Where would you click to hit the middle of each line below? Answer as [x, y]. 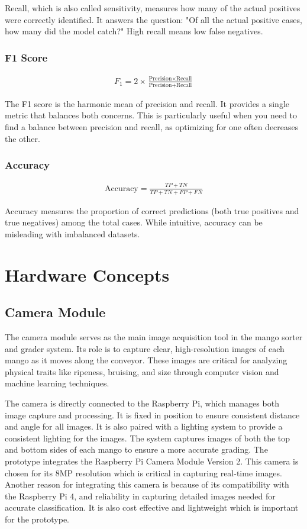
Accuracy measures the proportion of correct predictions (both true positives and [152, 210]
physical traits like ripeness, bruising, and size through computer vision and [142, 371]
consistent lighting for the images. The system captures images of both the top [148, 438]
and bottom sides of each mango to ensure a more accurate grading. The [136, 449]
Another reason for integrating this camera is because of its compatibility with [147, 484]
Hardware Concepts [87, 274]
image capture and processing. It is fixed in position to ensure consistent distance [152, 415]
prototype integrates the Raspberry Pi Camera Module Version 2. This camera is [152, 461]
